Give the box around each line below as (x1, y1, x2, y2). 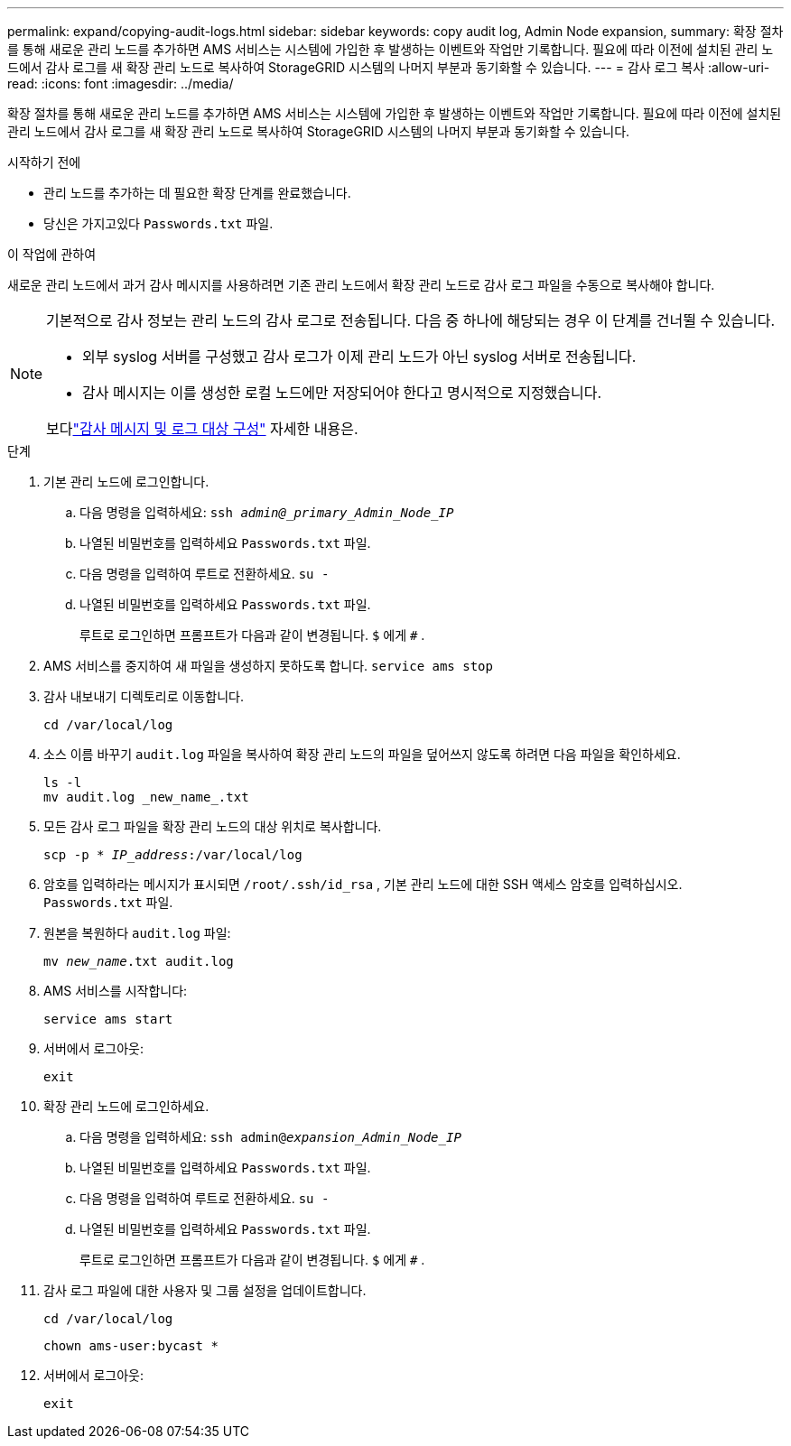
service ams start (43, 1012, 173, 1026)
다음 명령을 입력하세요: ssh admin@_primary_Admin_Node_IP (79, 505, 454, 520)
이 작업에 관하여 (7, 246, 97, 262)
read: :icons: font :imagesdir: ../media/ (7, 76, 234, 91)
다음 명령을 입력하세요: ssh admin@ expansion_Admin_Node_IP (79, 1129, 461, 1145)
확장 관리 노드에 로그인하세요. (43, 1098, 209, 1114)
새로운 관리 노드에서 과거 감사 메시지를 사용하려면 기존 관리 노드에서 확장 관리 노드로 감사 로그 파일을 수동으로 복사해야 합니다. (7, 277, 715, 292)
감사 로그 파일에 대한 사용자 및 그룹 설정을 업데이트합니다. (43, 1283, 367, 1298)
